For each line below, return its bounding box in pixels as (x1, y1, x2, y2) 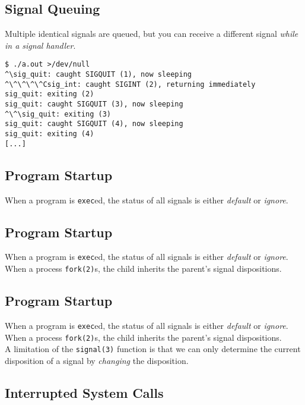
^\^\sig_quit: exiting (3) (5, 109, 111, 118)
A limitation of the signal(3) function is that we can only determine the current (5, 343, 301, 355)
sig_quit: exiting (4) (5, 129, 94, 138)
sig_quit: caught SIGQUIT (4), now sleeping (5, 120, 183, 128)
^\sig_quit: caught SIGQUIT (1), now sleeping (5, 70, 192, 79)
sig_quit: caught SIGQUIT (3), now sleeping (5, 100, 183, 109)
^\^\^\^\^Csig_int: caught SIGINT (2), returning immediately (5, 80, 256, 89)
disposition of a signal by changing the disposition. (5, 354, 189, 366)
